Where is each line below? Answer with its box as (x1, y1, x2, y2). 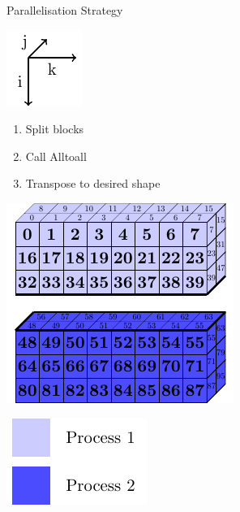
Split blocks (25, 120, 84, 137)
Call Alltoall (25, 147, 87, 164)
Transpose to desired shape (25, 175, 161, 192)
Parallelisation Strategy (6, 2, 123, 18)
